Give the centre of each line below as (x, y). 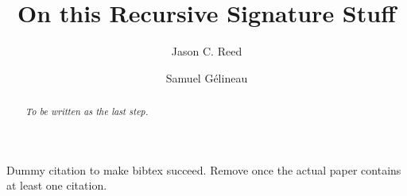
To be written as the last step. (87, 111)
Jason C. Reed (207, 51)
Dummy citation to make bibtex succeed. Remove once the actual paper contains (204, 169)
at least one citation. (57, 185)
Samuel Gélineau (207, 77)
